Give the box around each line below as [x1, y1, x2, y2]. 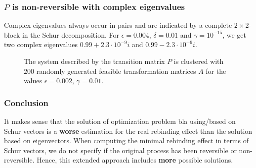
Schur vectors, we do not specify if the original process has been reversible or [4, 145, 237, 155]
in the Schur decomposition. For [22, 29, 119, 40]
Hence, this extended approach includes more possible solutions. [37, 155, 233, 165]
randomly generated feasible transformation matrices [36, 65, 196, 76]
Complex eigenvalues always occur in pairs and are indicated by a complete [4, 20, 232, 30]
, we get [222, 29, 247, 40]
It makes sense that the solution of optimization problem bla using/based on [4, 116, 236, 126]
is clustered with [173, 56, 224, 66]
